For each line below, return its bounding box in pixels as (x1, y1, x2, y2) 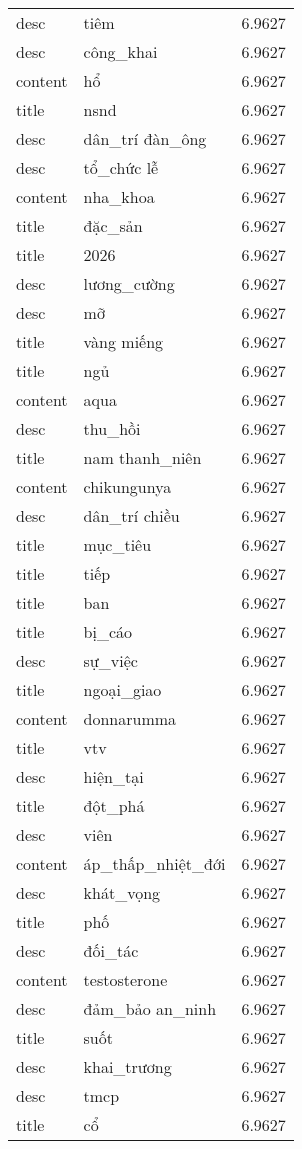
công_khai (83, 40, 158, 63)
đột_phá (83, 794, 145, 817)
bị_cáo (83, 620, 133, 643)
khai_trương (83, 1055, 172, 1078)
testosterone (83, 968, 168, 991)
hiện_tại (83, 765, 144, 788)
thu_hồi (83, 417, 141, 440)
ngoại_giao (83, 678, 162, 701)
